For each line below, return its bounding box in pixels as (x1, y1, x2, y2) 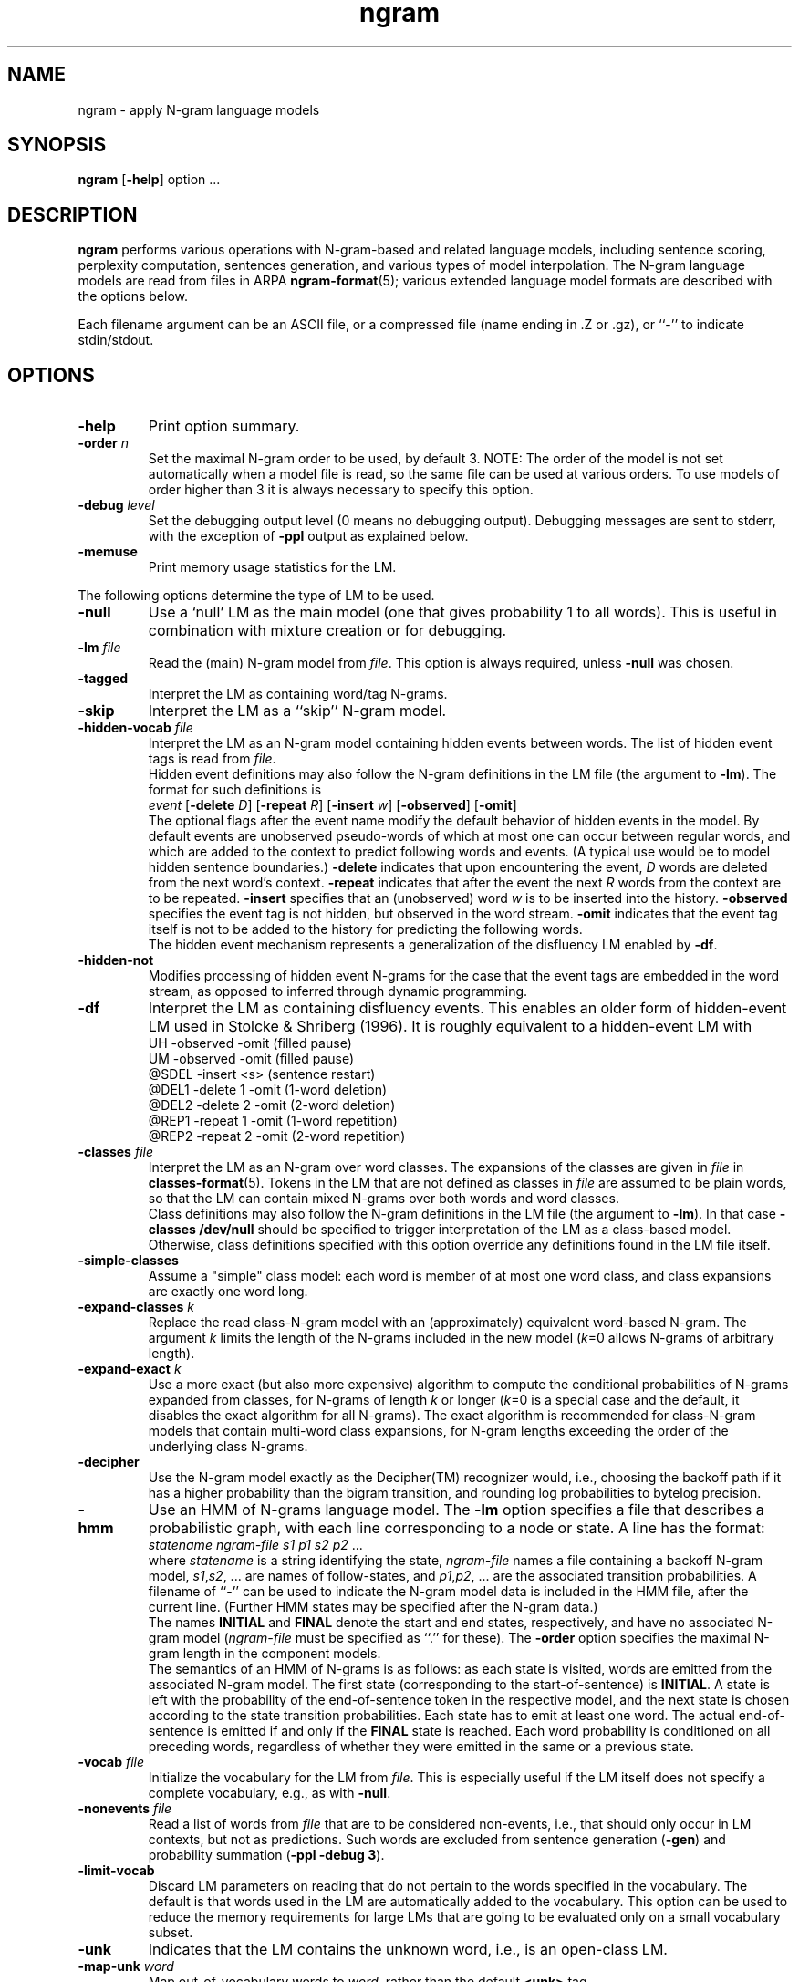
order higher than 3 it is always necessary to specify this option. (148, 482, 534, 498)
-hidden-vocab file (78, 720, 193, 736)
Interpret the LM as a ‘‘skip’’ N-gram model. (148, 701, 447, 721)
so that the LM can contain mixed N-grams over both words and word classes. (148, 1190, 619, 1207)
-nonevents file (78, 1800, 172, 1817)
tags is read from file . (148, 751, 276, 767)
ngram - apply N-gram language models (78, 101, 320, 118)
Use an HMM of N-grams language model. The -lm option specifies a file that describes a (148, 1500, 764, 1520)
